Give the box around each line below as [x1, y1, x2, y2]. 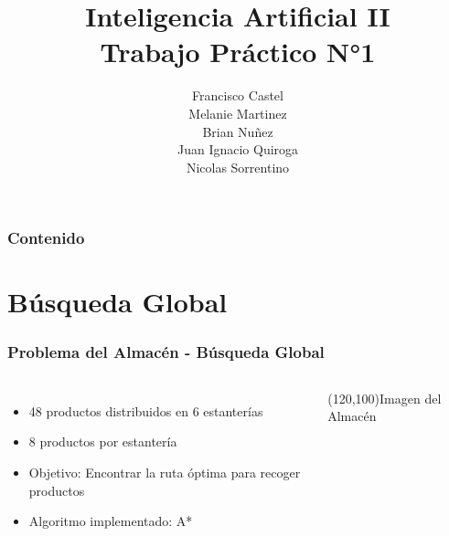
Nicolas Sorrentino [186, 157, 290, 176]
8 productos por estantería [28, 432, 177, 451]
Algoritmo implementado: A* [28, 511, 193, 531]
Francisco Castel [192, 86, 283, 105]
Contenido [7, 226, 85, 249]
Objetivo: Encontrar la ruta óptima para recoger [28, 462, 301, 481]
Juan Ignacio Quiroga [176, 140, 299, 159]
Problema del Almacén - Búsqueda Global [7, 340, 325, 363]
